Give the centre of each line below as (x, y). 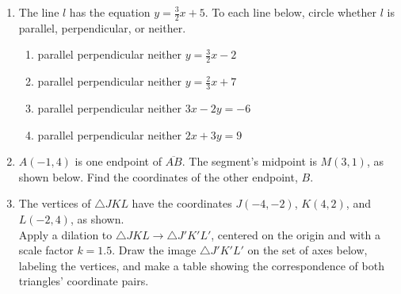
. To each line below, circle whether (290, 12)
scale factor (46, 250)
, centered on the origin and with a (296, 234)
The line (39, 12)
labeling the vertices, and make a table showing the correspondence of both (201, 265)
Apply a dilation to (65, 234)
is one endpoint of (118, 161)
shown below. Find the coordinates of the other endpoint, (158, 176)
